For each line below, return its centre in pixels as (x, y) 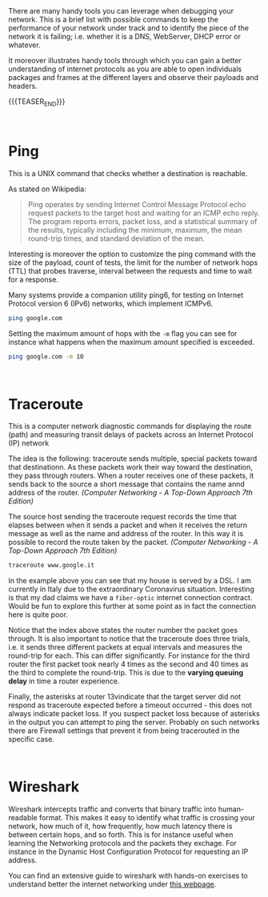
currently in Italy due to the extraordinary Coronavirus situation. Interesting (131, 589)
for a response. (33, 279)
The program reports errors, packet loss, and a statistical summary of (142, 221)
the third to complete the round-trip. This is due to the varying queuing (126, 673)
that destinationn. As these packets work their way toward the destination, (131, 467)
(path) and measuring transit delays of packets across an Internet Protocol (131, 434)
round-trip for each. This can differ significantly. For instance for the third (129, 656)
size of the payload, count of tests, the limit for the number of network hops (133, 262)
